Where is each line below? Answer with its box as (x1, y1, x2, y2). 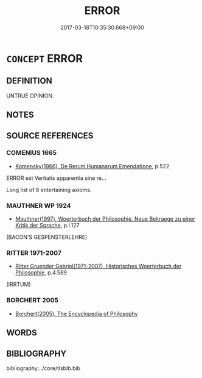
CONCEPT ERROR (6, 51, 83, 65)
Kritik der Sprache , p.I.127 (15, 222, 80, 229)
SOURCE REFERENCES (6, 130, 94, 141)
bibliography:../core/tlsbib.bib (6, 364, 81, 372)
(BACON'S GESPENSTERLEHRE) (6, 234, 88, 241)
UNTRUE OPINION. (6, 92, 54, 99)
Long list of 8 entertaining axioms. (6, 186, 92, 193)
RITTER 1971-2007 (6, 249, 62, 257)
